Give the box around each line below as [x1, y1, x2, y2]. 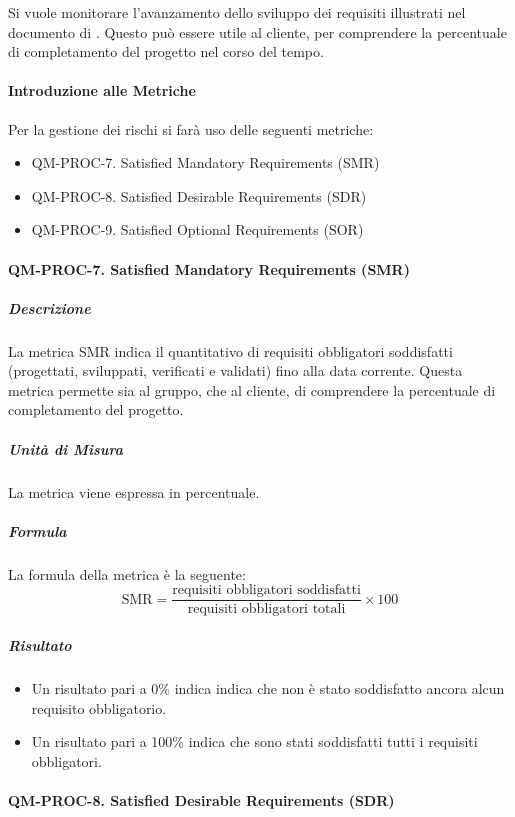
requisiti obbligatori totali [187, 602, 346, 617]
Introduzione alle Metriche [8, 80, 196, 101]
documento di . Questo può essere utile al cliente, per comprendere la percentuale [8, 21, 507, 42]
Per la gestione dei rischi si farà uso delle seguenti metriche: [8, 118, 374, 139]
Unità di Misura [8, 438, 123, 459]
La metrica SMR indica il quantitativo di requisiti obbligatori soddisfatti [8, 340, 453, 361]
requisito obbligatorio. [31, 697, 167, 718]
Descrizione [8, 297, 91, 318]
